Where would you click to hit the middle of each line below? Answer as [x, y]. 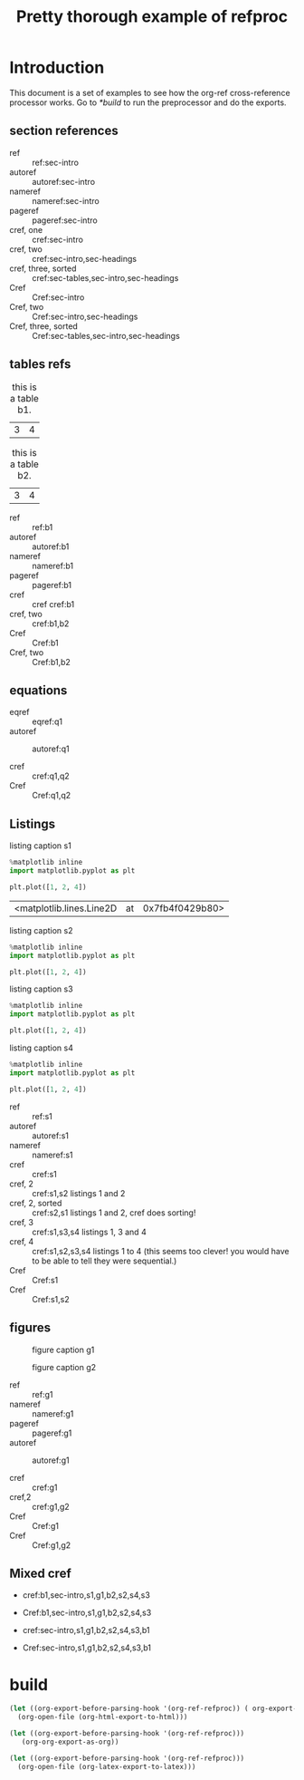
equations [38, 690]
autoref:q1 [51, 749]
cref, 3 [22, 1222]
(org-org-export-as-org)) [70, 1742]
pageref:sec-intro [65, 220]
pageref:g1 [52, 1433]
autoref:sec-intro [64, 181]
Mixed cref [40, 1573]
